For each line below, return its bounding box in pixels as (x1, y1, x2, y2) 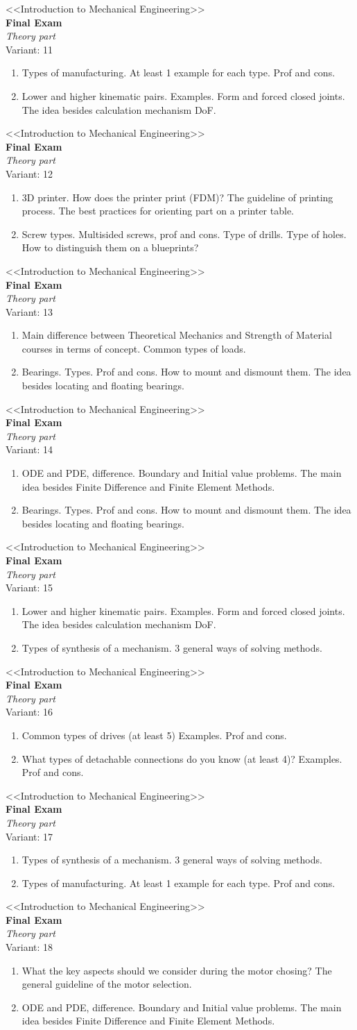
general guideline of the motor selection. (21, 977, 192, 991)
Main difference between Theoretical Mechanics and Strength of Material (21, 328, 332, 342)
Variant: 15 (6, 580, 53, 595)
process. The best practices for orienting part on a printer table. (21, 203, 294, 218)
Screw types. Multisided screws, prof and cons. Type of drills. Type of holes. (21, 226, 347, 241)
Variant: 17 (6, 829, 53, 843)
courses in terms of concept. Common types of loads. (21, 341, 246, 355)
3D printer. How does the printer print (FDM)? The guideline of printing (21, 189, 333, 204)
